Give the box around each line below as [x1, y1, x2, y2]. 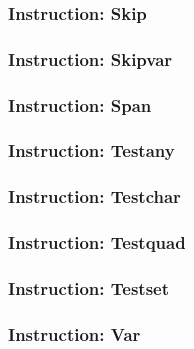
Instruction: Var [8, 321, 141, 346]
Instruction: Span [8, 92, 152, 117]
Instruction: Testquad [8, 230, 186, 255]
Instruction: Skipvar [8, 46, 173, 71]
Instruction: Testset [8, 275, 170, 300]
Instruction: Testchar [8, 184, 181, 209]
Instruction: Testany [8, 138, 175, 163]
